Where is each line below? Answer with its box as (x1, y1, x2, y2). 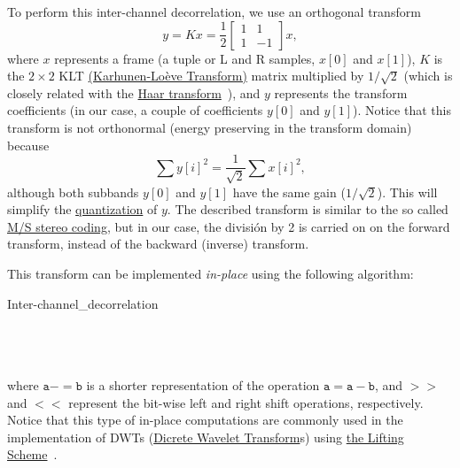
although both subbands (7, 182, 139, 201)
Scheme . (7, 445, 58, 464)
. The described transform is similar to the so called (167, 200, 448, 219)
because (7, 135, 50, 154)
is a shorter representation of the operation (86, 375, 320, 394)
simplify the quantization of (7, 200, 158, 219)
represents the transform (274, 83, 408, 102)
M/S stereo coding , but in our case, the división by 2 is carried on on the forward (7, 217, 450, 235)
